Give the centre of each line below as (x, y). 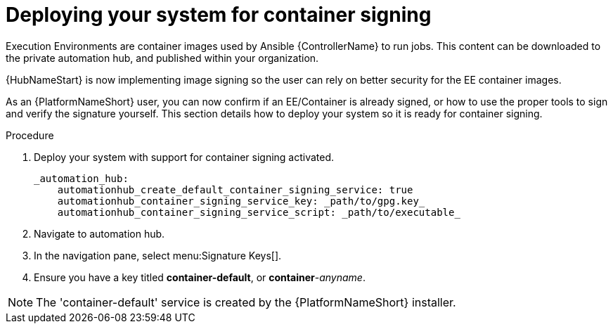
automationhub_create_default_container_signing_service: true (235, 189)
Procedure (30, 135)
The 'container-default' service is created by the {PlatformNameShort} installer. (246, 302)
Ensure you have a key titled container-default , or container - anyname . (200, 277)
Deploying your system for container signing (219, 15)
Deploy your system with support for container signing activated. (184, 157)
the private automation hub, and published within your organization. (162, 58)
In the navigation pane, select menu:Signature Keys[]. (158, 255)
